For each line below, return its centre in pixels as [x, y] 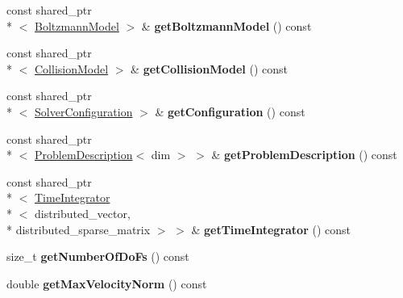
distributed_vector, [82, 213]
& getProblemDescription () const [304, 155]
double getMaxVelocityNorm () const [107, 283]
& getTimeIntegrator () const [271, 229]
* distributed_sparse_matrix [79, 229]
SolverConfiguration [84, 111]
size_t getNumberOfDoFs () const [98, 256]
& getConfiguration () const [230, 111]
